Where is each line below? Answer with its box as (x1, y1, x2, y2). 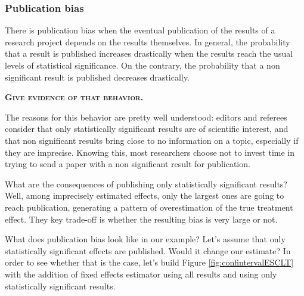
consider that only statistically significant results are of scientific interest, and (5, 122, 289, 135)
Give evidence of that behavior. (5, 91, 144, 103)
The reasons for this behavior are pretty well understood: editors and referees (5, 110, 287, 123)
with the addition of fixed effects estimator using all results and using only (5, 267, 277, 280)
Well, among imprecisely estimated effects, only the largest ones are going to (5, 189, 284, 202)
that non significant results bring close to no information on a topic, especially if (5, 134, 299, 146)
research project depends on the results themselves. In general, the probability (5, 35, 290, 48)
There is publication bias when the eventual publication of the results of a (5, 24, 275, 36)
